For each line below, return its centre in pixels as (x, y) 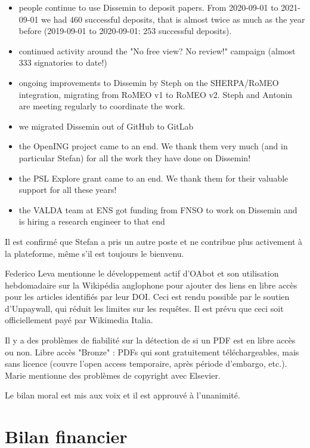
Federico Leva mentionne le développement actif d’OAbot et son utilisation (142, 273)
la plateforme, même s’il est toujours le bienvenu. (94, 253)
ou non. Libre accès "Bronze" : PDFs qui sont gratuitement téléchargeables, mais (152, 352)
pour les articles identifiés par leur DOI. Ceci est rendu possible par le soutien (147, 297)
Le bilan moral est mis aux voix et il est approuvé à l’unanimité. (123, 395)
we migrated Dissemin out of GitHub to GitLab (106, 126)
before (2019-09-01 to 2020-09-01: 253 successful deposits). (125, 31)
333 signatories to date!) (63, 62)
